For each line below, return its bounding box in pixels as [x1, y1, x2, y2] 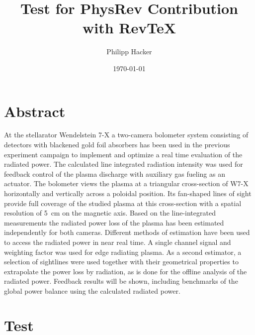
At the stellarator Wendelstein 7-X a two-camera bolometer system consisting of [4, 129, 249, 140]
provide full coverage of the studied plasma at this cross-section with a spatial [4, 198, 242, 208]
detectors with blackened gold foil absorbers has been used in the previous [4, 139, 230, 150]
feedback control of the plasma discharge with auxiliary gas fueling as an [4, 168, 225, 179]
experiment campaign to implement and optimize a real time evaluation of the [4, 149, 243, 159]
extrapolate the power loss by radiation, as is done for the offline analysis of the [4, 266, 247, 276]
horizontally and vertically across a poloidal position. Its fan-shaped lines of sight [4, 188, 252, 198]
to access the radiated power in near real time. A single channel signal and [4, 236, 231, 247]
